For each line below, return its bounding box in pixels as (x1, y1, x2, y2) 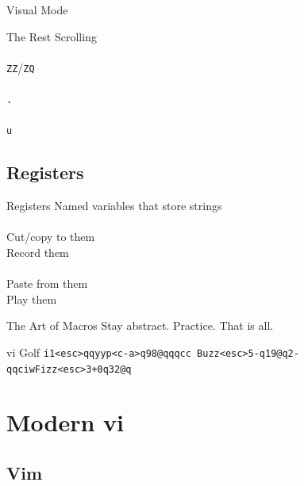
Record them (6, 243, 69, 260)
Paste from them (6, 275, 88, 292)
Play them (6, 290, 57, 307)
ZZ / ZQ (6, 59, 35, 75)
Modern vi (6, 406, 125, 438)
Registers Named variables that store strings (6, 197, 222, 214)
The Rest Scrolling (6, 28, 97, 44)
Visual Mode (6, 2, 68, 17)
